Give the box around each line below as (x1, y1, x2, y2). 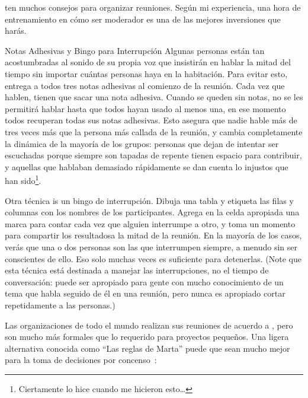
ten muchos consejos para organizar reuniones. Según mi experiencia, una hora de (5, 1, 301, 13)
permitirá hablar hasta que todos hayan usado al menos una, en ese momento (5, 102, 286, 114)
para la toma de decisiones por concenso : (5, 354, 157, 366)
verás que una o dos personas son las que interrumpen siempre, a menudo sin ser (5, 240, 298, 253)
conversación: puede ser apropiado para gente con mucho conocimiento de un (5, 275, 284, 288)
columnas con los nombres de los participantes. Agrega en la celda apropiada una (5, 206, 300, 218)
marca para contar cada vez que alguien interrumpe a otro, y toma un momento (5, 217, 296, 230)
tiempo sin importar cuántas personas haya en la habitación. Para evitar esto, (5, 67, 288, 79)
